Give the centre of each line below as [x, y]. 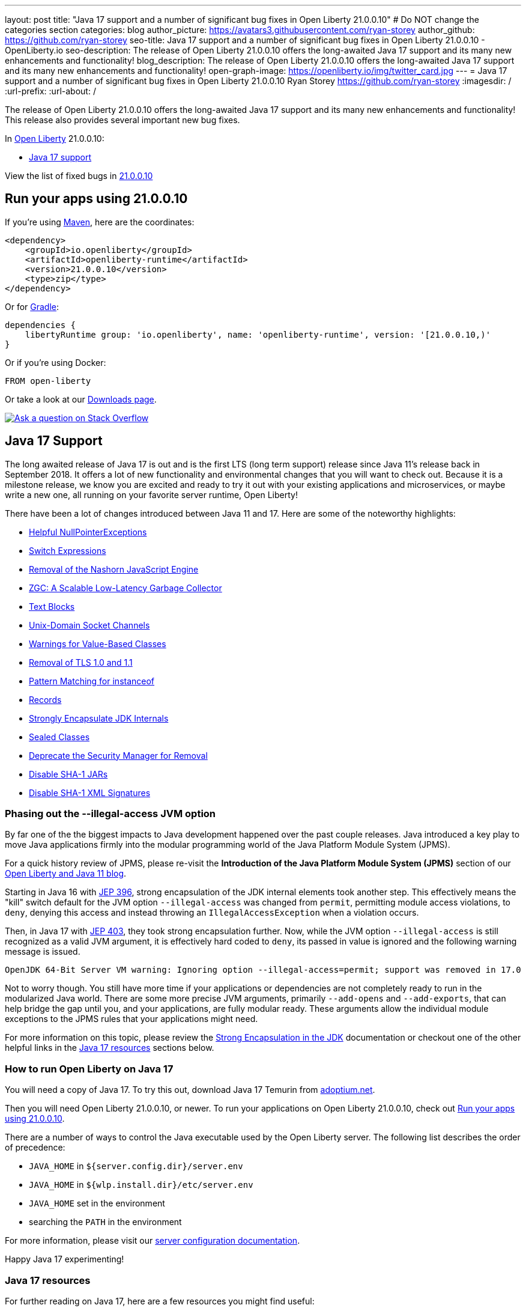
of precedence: [35, 1148]
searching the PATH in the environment [105, 1222]
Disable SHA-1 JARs [68, 774]
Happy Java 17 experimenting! [65, 1259]
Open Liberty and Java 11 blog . [66, 874]
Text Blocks [52, 606]
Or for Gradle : [32, 306]
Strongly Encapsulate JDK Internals [99, 718]
